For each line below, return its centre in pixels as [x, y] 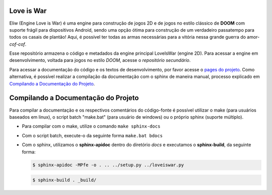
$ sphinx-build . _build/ [64, 180]
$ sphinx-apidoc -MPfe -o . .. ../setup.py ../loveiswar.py [108, 165]
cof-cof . [18, 44]
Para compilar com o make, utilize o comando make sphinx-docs [91, 126]
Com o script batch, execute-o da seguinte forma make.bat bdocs [92, 135]
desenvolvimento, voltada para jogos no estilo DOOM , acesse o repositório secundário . [100, 60]
